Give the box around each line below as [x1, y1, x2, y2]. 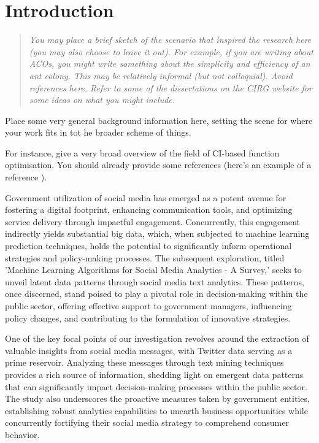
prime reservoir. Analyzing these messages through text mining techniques [5, 356, 284, 369]
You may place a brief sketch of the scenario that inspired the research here [29, 33, 312, 46]
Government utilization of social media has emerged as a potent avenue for [5, 191, 286, 204]
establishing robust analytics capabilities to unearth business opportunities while [5, 404, 308, 417]
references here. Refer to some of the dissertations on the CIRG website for [29, 81, 312, 94]
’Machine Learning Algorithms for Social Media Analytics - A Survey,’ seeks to [5, 263, 302, 276]
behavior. [5, 428, 40, 441]
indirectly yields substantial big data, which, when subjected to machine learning [5, 227, 310, 240]
